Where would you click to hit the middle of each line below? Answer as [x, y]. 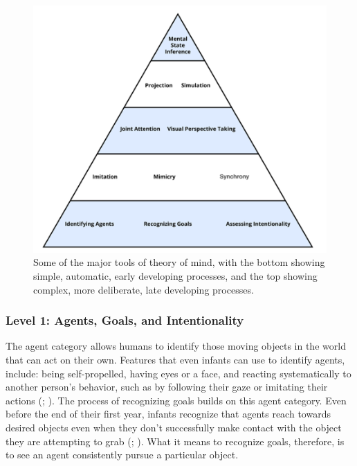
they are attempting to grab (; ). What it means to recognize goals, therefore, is [175, 441]
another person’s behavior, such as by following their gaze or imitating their [167, 387]
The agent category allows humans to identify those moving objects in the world [176, 346]
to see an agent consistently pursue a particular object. [122, 455]
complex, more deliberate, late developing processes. [144, 289]
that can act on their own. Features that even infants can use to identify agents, [175, 359]
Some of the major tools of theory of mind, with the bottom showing [179, 262]
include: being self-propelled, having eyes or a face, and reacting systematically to [178, 373]
